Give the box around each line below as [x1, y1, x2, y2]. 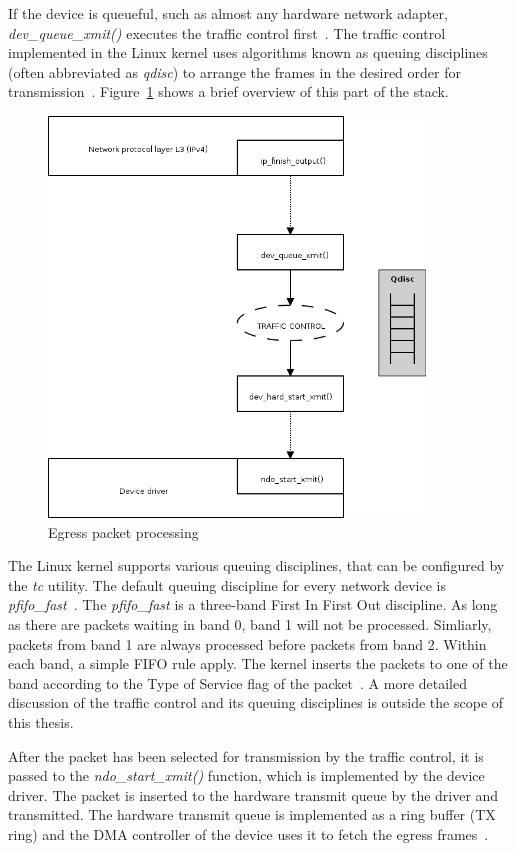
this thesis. [8, 712, 74, 733]
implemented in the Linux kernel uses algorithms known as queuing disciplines [8, 42, 488, 63]
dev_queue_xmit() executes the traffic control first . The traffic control [8, 22, 446, 43]
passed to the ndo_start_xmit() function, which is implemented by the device [8, 765, 485, 786]
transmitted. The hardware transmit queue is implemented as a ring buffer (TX [8, 804, 496, 825]
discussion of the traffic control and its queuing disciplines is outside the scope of [8, 692, 504, 713]
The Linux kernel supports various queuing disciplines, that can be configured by [8, 555, 505, 576]
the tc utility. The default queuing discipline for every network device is [8, 574, 446, 595]
